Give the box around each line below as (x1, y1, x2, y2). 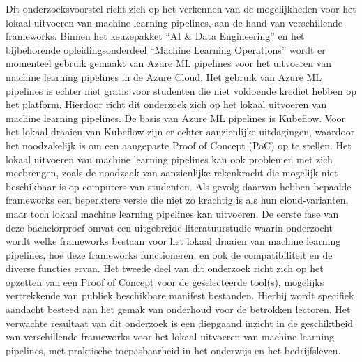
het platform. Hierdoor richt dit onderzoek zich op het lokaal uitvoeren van (6, 97, 327, 112)
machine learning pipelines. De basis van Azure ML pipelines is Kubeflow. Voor (6, 110, 346, 125)
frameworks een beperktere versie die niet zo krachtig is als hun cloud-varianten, (6, 193, 349, 207)
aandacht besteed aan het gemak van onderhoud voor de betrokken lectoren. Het (6, 302, 351, 317)
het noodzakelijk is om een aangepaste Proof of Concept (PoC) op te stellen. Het (6, 137, 352, 152)
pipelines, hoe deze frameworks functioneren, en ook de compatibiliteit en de (6, 247, 333, 262)
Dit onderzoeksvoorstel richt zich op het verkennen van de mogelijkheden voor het (6, 1, 356, 15)
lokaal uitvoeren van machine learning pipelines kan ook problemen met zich (6, 151, 333, 166)
